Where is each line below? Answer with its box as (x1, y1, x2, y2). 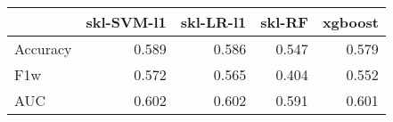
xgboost (322, 12, 379, 32)
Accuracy (14, 38, 72, 59)
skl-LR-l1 (180, 12, 247, 32)
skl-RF (260, 12, 308, 32)
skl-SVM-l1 (86, 12, 167, 32)
